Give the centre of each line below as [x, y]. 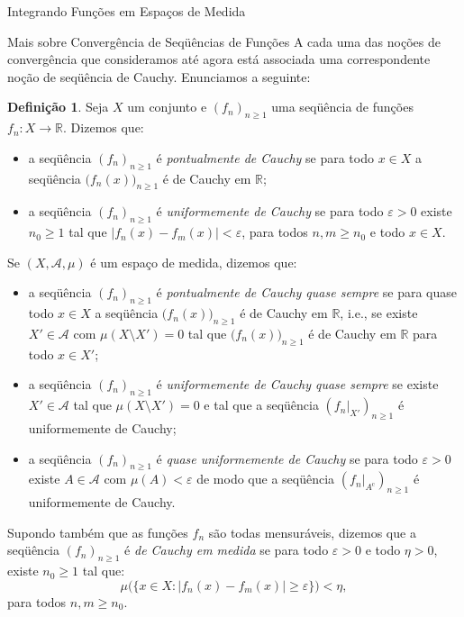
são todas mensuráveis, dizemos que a [312, 532]
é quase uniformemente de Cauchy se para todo [287, 458]
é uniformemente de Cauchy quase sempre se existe [297, 384]
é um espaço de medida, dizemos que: [194, 262]
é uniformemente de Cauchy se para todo [270, 211]
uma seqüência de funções [342, 107]
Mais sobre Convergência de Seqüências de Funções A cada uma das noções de [224, 41]
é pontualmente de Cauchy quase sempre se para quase [306, 292]
